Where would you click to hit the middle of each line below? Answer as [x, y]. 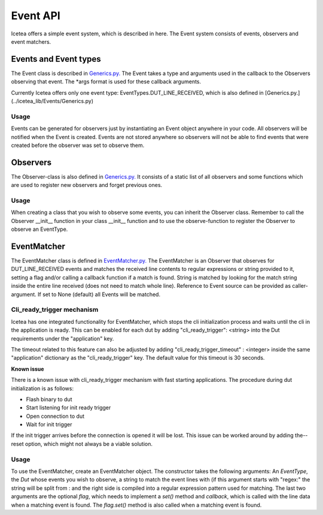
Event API [36, 16]
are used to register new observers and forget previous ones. [87, 185]
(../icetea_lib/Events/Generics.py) [52, 101]
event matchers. [31, 41]
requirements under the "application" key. [63, 338]
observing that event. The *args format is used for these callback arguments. [106, 82]
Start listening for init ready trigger [68, 408]
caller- [300, 286]
